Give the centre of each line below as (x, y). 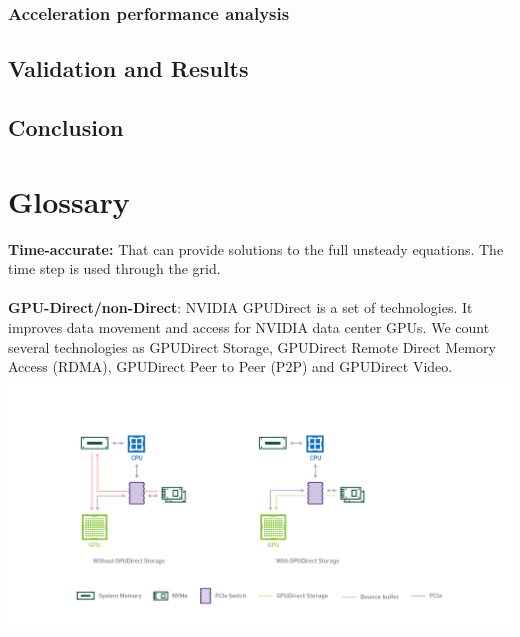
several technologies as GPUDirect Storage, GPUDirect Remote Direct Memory (252, 346)
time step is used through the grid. (114, 268)
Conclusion (66, 127)
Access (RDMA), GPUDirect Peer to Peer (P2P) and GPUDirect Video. (230, 366)
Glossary (69, 200)
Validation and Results (128, 68)
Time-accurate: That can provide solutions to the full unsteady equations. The (256, 248)
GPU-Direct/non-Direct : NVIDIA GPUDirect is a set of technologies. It (240, 307)
